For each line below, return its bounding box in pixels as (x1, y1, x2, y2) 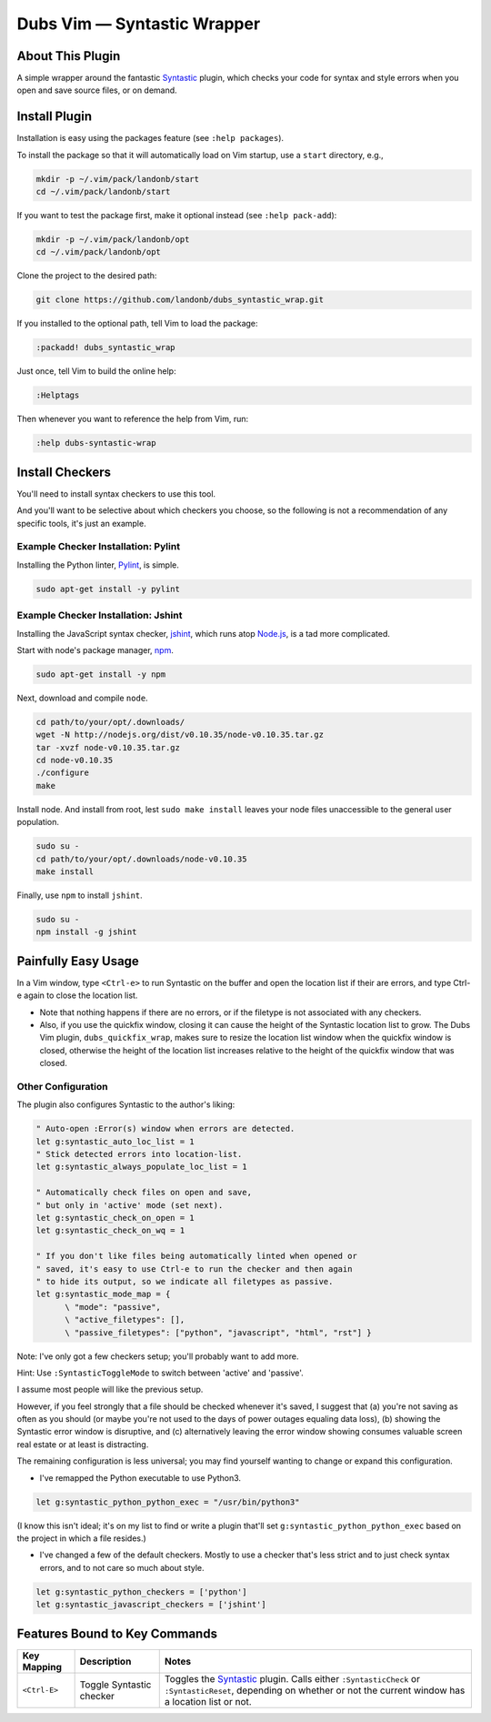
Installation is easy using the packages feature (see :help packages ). (16, 133, 285, 144)
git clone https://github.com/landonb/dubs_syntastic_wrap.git (35, 295, 325, 305)
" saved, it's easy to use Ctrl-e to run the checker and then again (35, 1264, 353, 1274)
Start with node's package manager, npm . (16, 644, 175, 655)
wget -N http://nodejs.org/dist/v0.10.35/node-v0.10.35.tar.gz (35, 730, 325, 740)
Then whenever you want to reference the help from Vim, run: (16, 414, 249, 425)
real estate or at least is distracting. (16, 1438, 149, 1450)
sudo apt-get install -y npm (35, 669, 166, 680)
